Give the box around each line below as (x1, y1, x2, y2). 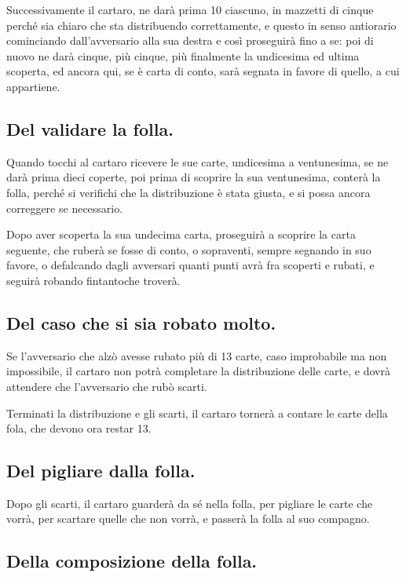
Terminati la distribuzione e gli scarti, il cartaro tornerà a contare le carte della (6, 404, 388, 421)
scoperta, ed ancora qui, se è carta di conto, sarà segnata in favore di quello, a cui (6, 63, 400, 79)
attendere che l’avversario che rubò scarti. (6, 378, 207, 394)
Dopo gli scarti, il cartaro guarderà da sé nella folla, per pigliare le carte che (6, 495, 373, 511)
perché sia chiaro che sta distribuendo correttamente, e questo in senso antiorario (6, 16, 397, 33)
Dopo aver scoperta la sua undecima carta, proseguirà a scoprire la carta (6, 226, 356, 243)
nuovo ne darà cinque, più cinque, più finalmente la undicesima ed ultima (6, 47, 360, 64)
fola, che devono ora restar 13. (6, 420, 152, 436)
